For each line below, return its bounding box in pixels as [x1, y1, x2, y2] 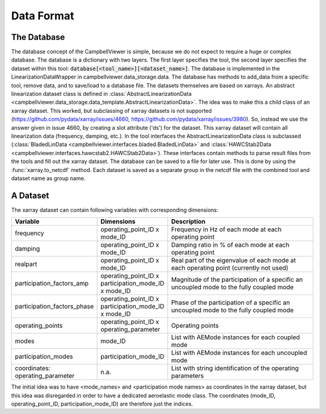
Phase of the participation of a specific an [171, 299, 290, 307]
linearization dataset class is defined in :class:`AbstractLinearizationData [11, 91, 192, 98]
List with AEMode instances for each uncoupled [171, 349, 307, 357]
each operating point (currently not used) [171, 264, 289, 272]
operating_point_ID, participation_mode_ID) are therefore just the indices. [11, 400, 193, 407]
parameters [171, 372, 205, 380]
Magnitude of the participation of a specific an [171, 275, 303, 284]
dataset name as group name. [11, 174, 86, 182]
